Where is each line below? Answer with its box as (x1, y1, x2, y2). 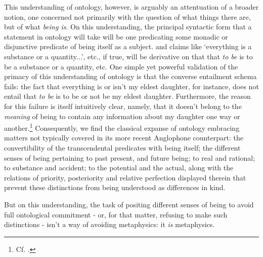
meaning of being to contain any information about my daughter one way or (4, 111, 240, 121)
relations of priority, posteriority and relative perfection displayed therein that (4, 172, 246, 182)
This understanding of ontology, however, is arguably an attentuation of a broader (4, 2, 259, 12)
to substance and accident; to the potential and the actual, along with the (4, 162, 234, 173)
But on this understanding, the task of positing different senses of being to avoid (4, 199, 254, 209)
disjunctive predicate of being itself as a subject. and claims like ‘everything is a (4, 41, 252, 52)
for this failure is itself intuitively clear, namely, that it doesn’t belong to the (4, 100, 242, 111)
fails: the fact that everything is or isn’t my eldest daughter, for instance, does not (4, 81, 259, 91)
